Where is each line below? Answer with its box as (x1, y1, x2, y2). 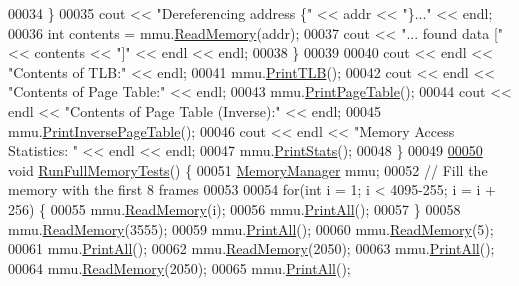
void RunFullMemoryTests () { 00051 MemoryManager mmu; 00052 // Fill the (8, 159, 488, 180)
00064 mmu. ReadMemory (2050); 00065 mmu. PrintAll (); (8, 257, 351, 278)
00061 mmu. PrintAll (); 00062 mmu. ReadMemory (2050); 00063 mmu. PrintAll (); (8, 238, 495, 259)
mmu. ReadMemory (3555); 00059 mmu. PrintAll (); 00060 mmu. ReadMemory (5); (8, 218, 494, 239)
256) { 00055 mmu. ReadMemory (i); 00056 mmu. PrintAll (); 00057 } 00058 (8, 198, 461, 219)
